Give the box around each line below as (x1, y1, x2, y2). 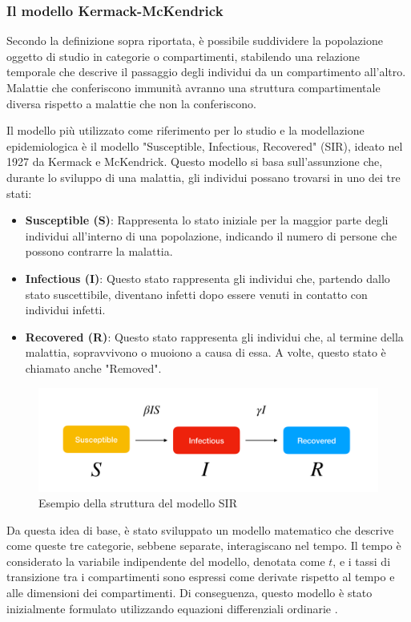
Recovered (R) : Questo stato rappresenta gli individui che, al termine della (25, 328, 404, 345)
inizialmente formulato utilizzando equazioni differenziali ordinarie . (6, 600, 338, 616)
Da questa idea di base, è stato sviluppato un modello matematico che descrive (6, 521, 394, 538)
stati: (6, 184, 32, 201)
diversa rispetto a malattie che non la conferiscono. (6, 95, 256, 111)
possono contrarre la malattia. (25, 243, 173, 260)
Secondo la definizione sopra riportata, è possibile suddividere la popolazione (6, 32, 383, 49)
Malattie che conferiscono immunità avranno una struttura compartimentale (6, 79, 381, 95)
